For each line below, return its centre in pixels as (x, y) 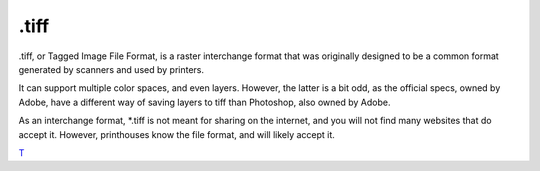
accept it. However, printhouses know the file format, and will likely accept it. (176, 134)
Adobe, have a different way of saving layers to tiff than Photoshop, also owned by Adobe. (204, 102)
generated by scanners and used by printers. (111, 69)
